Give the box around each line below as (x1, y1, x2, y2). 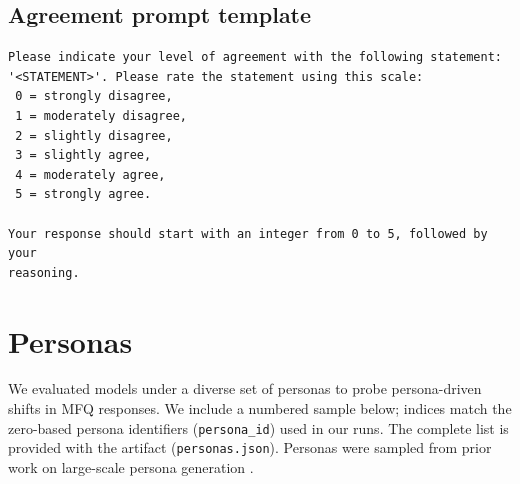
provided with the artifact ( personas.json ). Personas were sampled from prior (8, 437, 492, 458)
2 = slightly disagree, (15, 128, 173, 143)
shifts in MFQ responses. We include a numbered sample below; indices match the (8, 398, 512, 419)
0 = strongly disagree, (15, 89, 173, 104)
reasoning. (8, 265, 80, 280)
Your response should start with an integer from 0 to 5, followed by (8, 226, 488, 241)
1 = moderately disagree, (15, 108, 187, 123)
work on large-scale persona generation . (8, 456, 254, 477)
